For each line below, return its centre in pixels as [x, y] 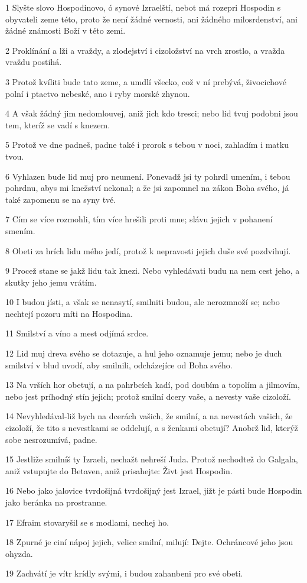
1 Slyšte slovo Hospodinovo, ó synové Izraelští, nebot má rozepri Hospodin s [143, 7]
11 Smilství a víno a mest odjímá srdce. [77, 333]
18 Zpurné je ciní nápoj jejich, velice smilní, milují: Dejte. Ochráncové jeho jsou [149, 542]
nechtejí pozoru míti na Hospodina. [69, 313]
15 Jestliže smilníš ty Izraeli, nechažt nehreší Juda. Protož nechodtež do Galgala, [152, 459]
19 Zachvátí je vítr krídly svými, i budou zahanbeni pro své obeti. [124, 573]
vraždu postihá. [34, 62]
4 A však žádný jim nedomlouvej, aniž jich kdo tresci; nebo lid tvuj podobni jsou [152, 113]
